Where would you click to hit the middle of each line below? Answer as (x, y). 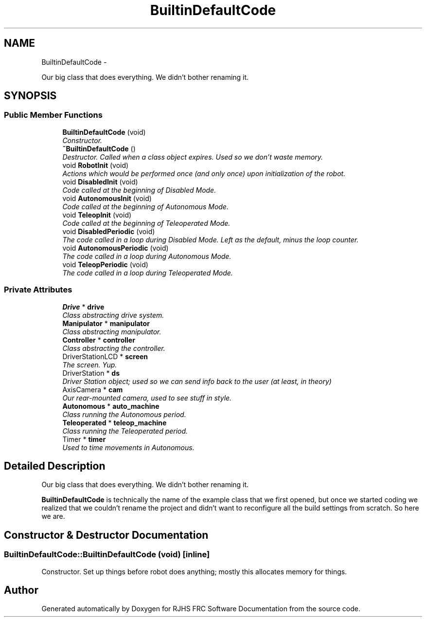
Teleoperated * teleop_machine (115, 422)
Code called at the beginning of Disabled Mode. (139, 190)
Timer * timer (84, 439)
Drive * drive (83, 307)
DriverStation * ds (91, 373)
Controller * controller (99, 340)
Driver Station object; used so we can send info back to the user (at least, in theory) (197, 381)
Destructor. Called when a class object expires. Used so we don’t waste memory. (193, 157)
